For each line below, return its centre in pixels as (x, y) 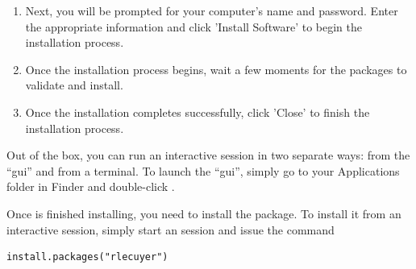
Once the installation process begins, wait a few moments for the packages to (216, 69)
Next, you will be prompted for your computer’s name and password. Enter (212, 10)
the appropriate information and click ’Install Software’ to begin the (193, 26)
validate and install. (74, 85)
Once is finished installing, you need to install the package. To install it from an (204, 213)
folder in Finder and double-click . (91, 186)
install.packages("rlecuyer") (87, 257)
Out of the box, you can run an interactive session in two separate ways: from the (208, 155)
